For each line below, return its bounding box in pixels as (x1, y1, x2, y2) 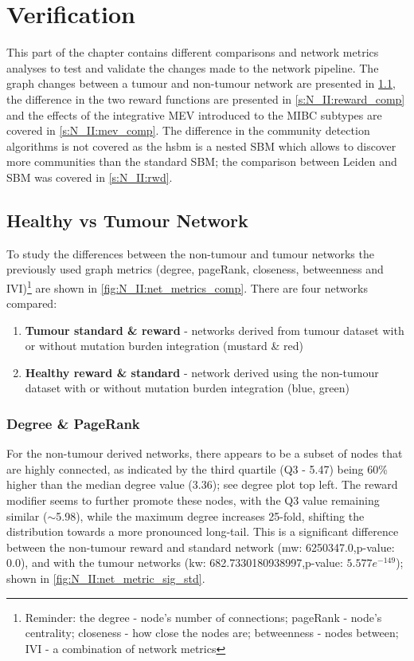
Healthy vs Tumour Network (6, 207, 248, 232)
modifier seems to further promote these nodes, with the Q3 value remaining (6, 492, 380, 509)
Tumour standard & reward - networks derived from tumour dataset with (25, 321, 404, 338)
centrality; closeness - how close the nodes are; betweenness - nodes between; (25, 624, 399, 641)
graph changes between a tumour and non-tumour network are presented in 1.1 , (6, 75, 396, 92)
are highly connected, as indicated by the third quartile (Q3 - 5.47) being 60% (6, 460, 388, 477)
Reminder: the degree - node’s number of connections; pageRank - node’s (25, 608, 382, 625)
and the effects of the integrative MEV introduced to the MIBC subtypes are (6, 106, 382, 123)
